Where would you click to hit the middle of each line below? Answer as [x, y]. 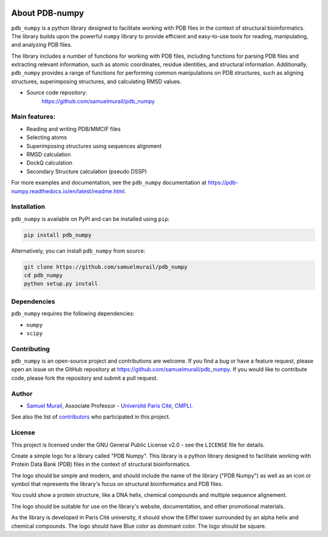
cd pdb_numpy [43, 275]
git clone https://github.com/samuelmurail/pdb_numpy [106, 267]
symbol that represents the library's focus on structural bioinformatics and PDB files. [117, 484]
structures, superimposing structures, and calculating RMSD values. [96, 81]
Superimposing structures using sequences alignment [94, 146]
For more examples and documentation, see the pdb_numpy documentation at [109, 183]
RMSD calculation [49, 154]
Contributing [30, 349]
